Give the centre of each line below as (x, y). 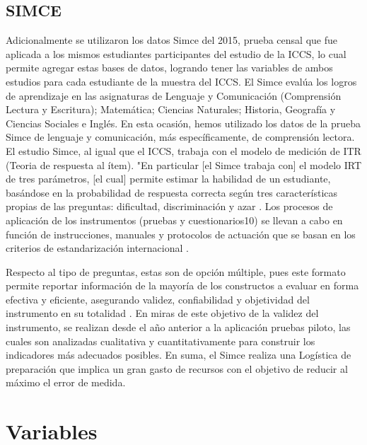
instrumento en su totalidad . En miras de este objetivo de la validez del (162, 313)
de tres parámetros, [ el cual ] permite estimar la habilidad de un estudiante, (168, 179)
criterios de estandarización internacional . (97, 248)
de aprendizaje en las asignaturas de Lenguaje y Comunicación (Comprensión (174, 95)
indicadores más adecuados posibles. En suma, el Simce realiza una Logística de (179, 355)
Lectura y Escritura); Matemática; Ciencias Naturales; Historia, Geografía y (171, 109)
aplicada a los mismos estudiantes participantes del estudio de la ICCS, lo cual (176, 53)
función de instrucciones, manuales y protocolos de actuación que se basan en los (181, 234)
